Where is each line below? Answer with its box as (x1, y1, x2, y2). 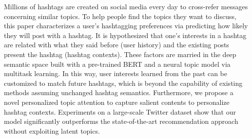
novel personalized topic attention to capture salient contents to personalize (4, 97, 230, 107)
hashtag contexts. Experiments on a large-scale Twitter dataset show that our (4, 106, 236, 117)
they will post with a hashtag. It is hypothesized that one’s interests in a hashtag (4, 30, 247, 40)
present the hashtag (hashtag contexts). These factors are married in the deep (4, 49, 236, 59)
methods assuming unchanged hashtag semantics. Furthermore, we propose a (4, 87, 233, 98)
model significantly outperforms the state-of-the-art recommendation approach (4, 116, 238, 126)
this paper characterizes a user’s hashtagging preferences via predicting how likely (4, 20, 248, 31)
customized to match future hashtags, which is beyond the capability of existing (4, 78, 243, 88)
